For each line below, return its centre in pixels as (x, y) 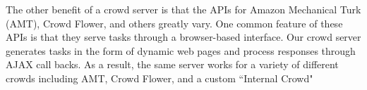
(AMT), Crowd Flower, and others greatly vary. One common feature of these (174, 23)
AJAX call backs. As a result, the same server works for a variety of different (172, 64)
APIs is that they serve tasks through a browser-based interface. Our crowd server (183, 37)
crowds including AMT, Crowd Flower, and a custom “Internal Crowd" (160, 78)
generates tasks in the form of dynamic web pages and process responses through (181, 50)
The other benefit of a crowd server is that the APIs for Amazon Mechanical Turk (183, 9)
